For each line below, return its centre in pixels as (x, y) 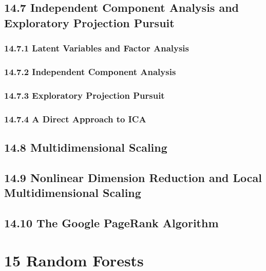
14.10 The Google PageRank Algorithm (111, 222)
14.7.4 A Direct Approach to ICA (75, 119)
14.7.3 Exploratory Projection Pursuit (84, 95)
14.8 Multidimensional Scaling (86, 147)
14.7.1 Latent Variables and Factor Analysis (97, 48)
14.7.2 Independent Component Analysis (90, 71)
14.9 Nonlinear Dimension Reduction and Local (133, 177)
